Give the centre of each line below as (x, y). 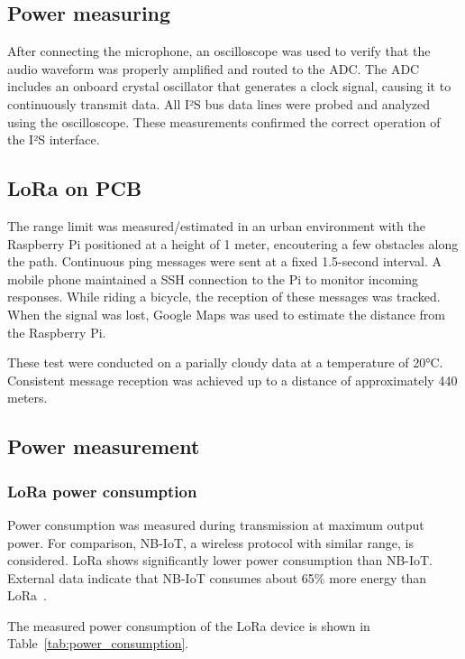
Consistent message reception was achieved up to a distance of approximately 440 (232, 380)
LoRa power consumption (102, 491)
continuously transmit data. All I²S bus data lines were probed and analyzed (219, 103)
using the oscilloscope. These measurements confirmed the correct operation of (224, 121)
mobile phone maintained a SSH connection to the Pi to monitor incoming (213, 278)
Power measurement (104, 446)
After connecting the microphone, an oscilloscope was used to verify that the (219, 51)
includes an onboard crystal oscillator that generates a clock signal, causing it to (229, 86)
